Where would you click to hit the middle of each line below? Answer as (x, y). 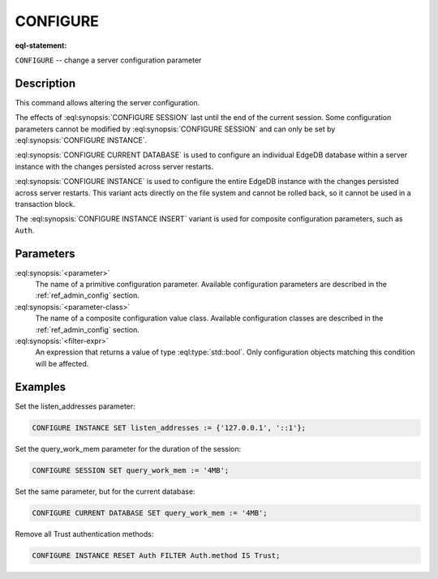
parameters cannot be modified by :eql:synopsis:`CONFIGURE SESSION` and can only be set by (175, 129)
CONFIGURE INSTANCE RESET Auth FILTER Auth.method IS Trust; (156, 555)
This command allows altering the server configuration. (107, 102)
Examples (41, 386)
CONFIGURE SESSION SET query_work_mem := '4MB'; (131, 470)
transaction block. (45, 204)
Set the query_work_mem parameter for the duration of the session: (128, 448)
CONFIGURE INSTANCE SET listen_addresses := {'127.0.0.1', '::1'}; (169, 427)
